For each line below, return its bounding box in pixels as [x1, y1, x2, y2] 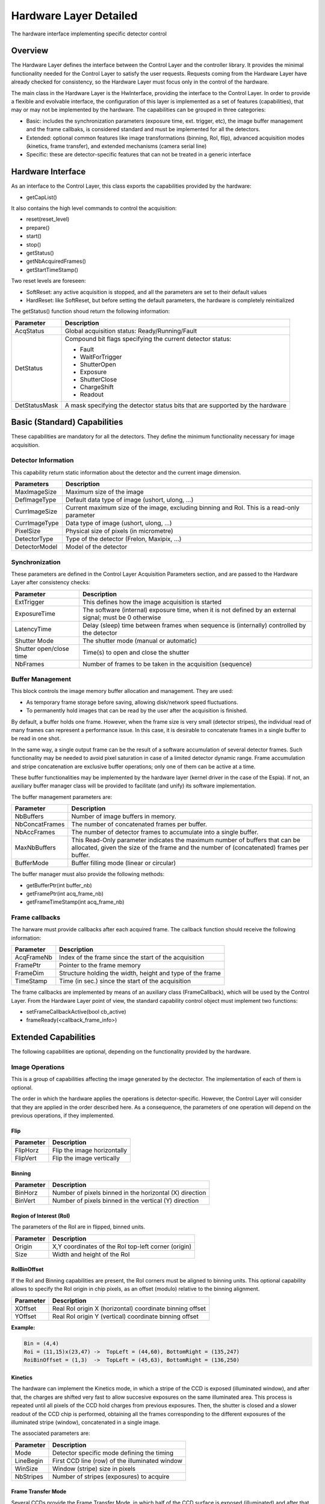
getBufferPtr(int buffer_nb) [26, 881, 93, 889]
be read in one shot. [11, 735, 61, 742]
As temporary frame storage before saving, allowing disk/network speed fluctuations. [26, 698, 239, 706]
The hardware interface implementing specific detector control [11, 30, 167, 37]
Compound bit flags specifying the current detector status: [64, 334, 232, 343]
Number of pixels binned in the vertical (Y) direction [52, 1197, 199, 1205]
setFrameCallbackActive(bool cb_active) [26, 1008, 126, 1016]
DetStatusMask [14, 401, 58, 409]
